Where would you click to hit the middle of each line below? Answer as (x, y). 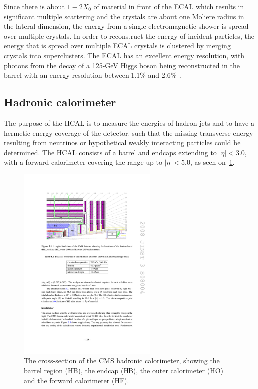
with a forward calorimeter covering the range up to (83, 162)
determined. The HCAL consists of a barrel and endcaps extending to (110, 152)
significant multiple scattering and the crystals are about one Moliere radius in (124, 16)
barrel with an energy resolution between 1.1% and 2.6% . (93, 75)
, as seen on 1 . (212, 162)
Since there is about (34, 6)
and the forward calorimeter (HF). (76, 380)
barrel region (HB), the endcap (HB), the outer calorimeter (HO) (124, 370)
